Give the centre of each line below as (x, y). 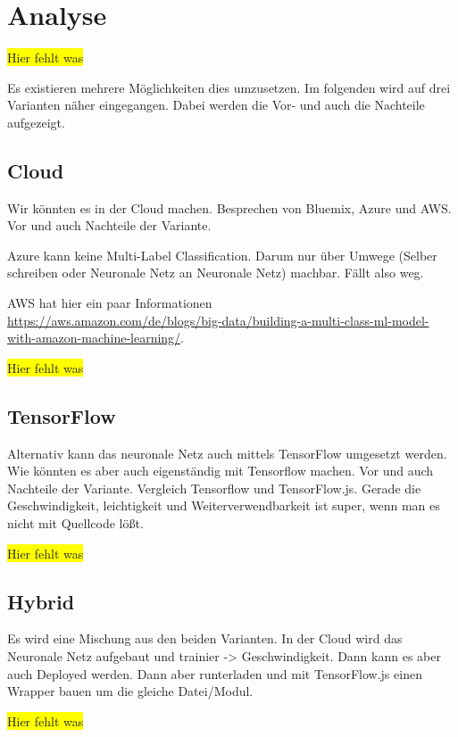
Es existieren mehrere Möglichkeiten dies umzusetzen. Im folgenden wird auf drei (229, 87)
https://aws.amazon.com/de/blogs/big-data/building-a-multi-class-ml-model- (218, 320)
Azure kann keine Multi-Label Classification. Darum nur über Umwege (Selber (222, 255)
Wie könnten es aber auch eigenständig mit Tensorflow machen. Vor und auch (221, 471)
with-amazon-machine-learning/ (94, 338)
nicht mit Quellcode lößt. (75, 523)
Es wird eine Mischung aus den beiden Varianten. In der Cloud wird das (205, 638)
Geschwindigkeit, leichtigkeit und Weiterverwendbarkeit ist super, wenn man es (224, 505)
